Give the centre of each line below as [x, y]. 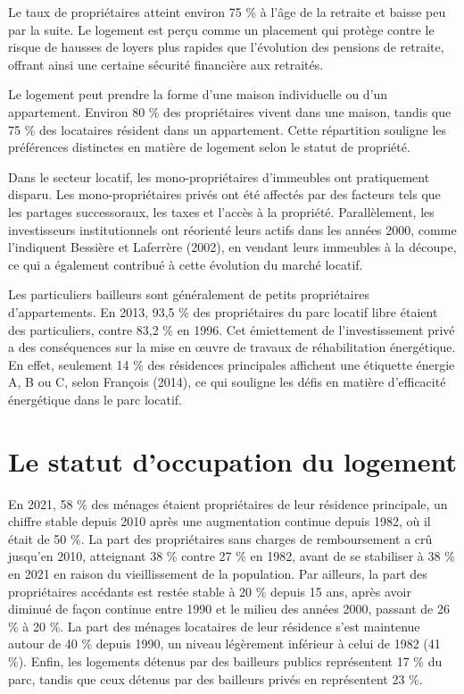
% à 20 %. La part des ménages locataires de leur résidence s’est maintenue [214, 626]
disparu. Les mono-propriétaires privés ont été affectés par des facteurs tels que [224, 194]
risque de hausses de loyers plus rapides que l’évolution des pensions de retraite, [226, 47]
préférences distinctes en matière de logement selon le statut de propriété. [209, 147]
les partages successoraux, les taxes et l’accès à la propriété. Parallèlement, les [221, 211]
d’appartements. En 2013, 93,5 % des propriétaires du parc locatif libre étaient [223, 311]
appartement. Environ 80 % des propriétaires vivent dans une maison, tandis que [230, 111]
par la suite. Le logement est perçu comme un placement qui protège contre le [221, 29]
